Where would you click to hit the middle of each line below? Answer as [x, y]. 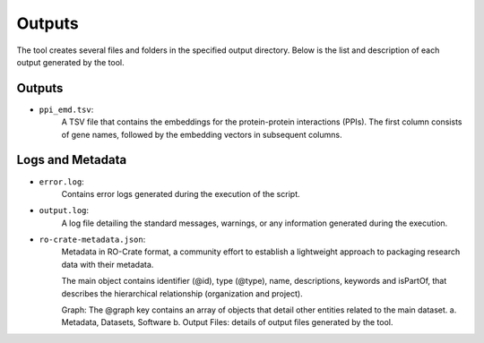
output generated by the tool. [70, 62]
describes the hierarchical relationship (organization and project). [182, 293]
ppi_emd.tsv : [66, 109]
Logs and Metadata [72, 160]
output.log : [64, 210]
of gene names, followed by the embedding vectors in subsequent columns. [202, 134]
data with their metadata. [108, 264]
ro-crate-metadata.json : [92, 240]
